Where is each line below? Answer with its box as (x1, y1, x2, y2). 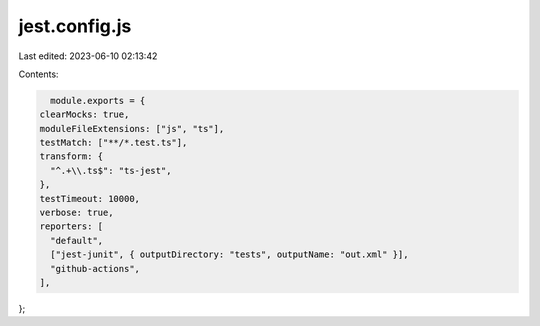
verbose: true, (39, 207, 114, 219)
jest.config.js (18, 15, 132, 37)
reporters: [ (39, 221, 104, 232)
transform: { (39, 151, 104, 162)
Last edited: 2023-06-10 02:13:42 (18, 50, 158, 62)
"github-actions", (50, 263, 140, 274)
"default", (50, 235, 104, 246)
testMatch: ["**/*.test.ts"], (39, 137, 188, 149)
